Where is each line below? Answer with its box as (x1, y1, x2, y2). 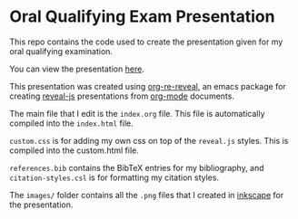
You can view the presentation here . (9, 63, 145, 74)
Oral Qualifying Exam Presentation (9, 6, 275, 27)
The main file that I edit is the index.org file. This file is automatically (9, 108, 265, 119)
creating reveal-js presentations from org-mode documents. (9, 90, 234, 101)
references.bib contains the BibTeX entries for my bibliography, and (9, 162, 265, 173)
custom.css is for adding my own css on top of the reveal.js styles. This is (9, 135, 289, 146)
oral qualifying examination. (9, 45, 114, 56)
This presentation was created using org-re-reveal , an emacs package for (9, 81, 286, 91)
